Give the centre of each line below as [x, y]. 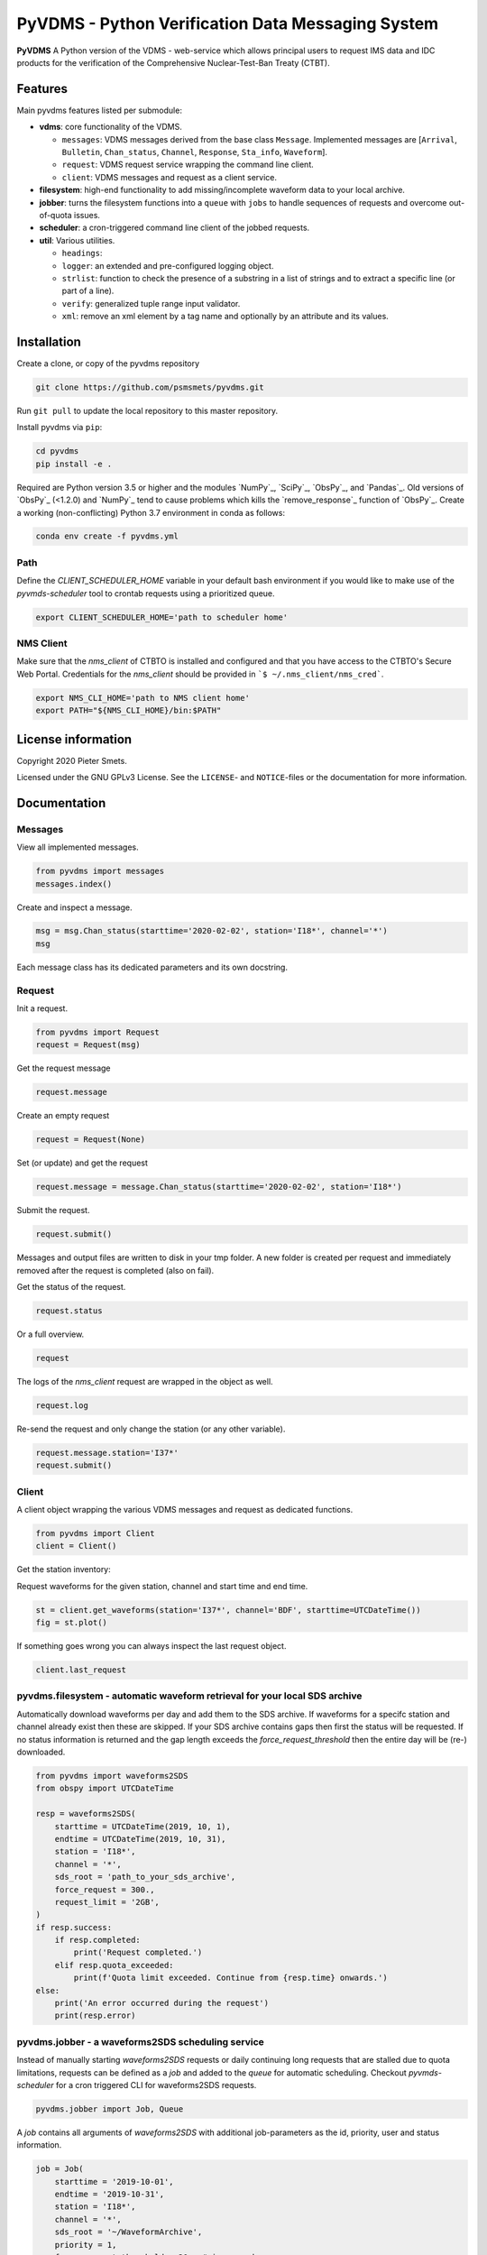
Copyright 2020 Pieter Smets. [72, 760]
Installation [49, 341]
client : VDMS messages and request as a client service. [169, 177]
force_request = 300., [105, 1889]
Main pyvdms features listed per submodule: [99, 110]
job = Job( [60, 2169]
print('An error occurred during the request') [162, 2003]
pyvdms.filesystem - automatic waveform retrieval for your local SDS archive [189, 1696]
